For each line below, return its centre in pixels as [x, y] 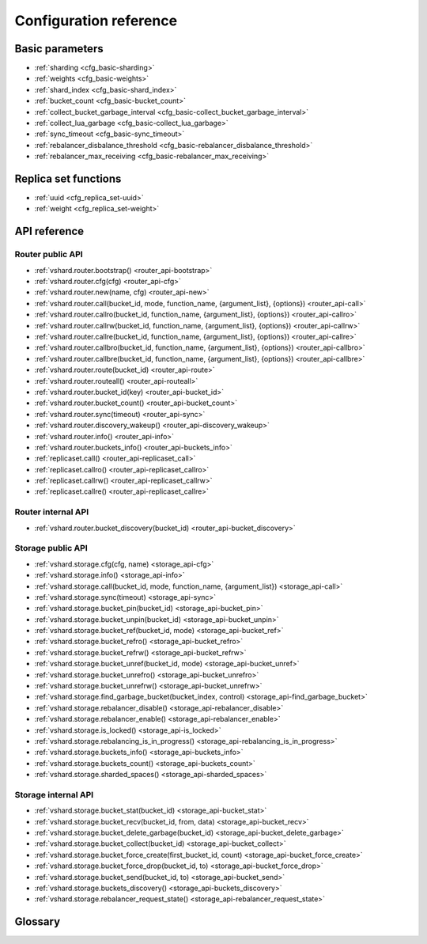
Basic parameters [59, 49]
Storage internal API [54, 794]
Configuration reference [96, 21]
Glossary [38, 922]
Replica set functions [68, 179]
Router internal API [52, 512]
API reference [49, 231]
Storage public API [51, 548]
